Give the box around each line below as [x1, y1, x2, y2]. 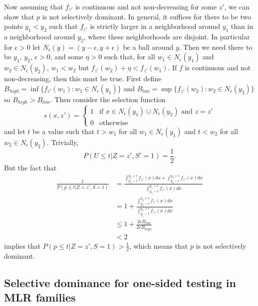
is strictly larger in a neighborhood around [90, 21, 220, 31]
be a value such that [32, 126, 95, 136]
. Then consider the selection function [50, 94, 166, 104]
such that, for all [104, 51, 155, 62]
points [4, 21, 23, 31]
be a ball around [123, 41, 174, 52]
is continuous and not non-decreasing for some [75, 1, 217, 11]
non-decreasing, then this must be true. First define [4, 73, 162, 84]
